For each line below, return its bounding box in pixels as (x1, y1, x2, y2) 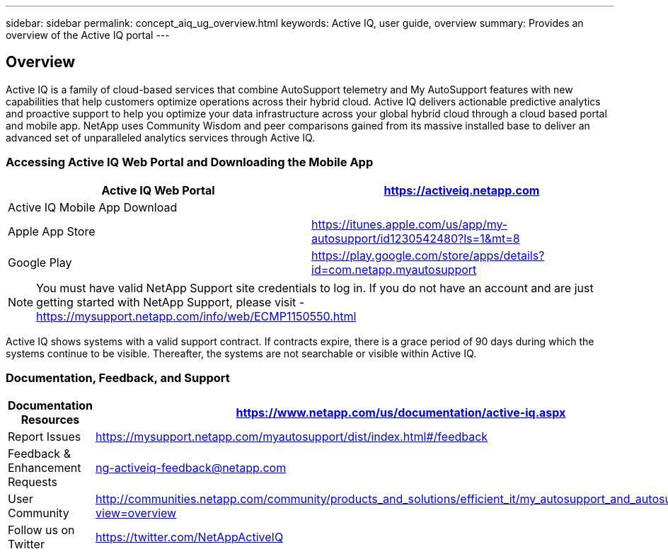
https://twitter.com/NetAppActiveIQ (96, 530, 284, 545)
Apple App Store (8, 224, 96, 238)
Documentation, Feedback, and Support (6, 370, 230, 385)
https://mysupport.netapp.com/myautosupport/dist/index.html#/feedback (96, 429, 488, 444)
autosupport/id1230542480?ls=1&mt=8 (311, 231, 520, 246)
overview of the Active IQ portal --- (6, 29, 170, 41)
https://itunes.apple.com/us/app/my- (311, 217, 508, 231)
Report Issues (8, 429, 81, 444)
